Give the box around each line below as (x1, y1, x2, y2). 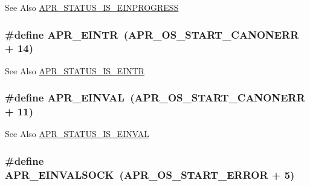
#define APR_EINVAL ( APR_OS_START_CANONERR (5, 90, 305, 105)
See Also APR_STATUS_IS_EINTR (5, 64, 145, 77)
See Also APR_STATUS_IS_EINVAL (5, 127, 149, 140)
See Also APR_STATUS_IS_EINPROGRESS (5, 1, 179, 13)
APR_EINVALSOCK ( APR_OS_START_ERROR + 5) (5, 167, 295, 182)
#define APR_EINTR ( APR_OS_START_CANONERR (5, 27, 299, 42)
